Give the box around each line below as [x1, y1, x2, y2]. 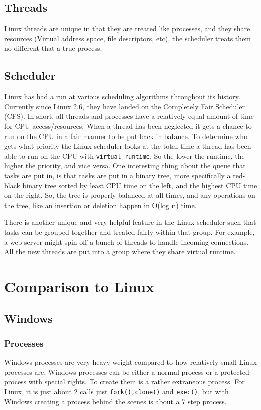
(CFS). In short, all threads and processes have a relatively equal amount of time [4, 111, 254, 121]
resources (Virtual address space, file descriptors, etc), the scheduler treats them [4, 33, 251, 43]
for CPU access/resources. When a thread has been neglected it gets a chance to [4, 120, 252, 131]
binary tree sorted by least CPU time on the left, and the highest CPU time [22, 180, 257, 190]
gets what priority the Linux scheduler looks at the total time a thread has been [4, 141, 251, 151]
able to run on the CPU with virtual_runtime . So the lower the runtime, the [4, 150, 245, 161]
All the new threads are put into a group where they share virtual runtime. [4, 246, 236, 257]
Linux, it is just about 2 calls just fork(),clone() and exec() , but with [4, 386, 229, 396]
